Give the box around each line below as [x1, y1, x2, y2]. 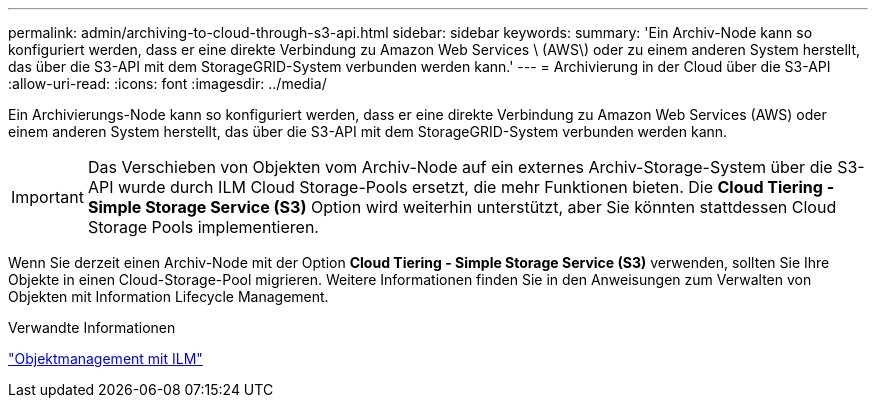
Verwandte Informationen [8, 319, 176, 336]
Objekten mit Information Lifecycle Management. [8, 288, 329, 305]
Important [11, 187, 84, 207]
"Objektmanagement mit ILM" [8, 350, 203, 367]
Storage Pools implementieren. [87, 217, 319, 237]
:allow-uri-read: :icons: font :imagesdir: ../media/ [8, 75, 327, 92]
